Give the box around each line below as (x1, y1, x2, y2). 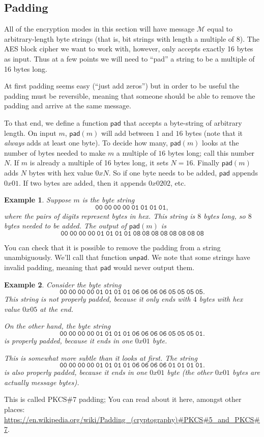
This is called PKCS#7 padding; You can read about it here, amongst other (4, 394, 242, 404)
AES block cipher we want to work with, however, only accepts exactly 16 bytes (4, 43, 253, 54)
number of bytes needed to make (4, 147, 106, 158)
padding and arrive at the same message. (4, 100, 131, 111)
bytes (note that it (185, 127, 243, 138)
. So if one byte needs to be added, (108, 167, 217, 178)
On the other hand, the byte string (4, 321, 111, 331)
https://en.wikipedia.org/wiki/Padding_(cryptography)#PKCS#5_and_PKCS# (4, 414, 260, 424)
